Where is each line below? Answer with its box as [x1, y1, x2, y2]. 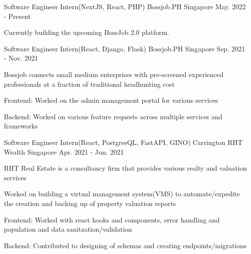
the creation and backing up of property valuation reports [4, 198, 176, 208]
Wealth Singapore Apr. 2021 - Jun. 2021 [4, 146, 124, 157]
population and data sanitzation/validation [4, 224, 132, 234]
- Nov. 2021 [4, 53, 38, 63]
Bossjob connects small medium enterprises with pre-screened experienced [4, 69, 224, 79]
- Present [4, 11, 31, 21]
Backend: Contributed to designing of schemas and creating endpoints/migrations [4, 240, 247, 250]
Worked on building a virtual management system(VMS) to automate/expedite [4, 189, 240, 199]
